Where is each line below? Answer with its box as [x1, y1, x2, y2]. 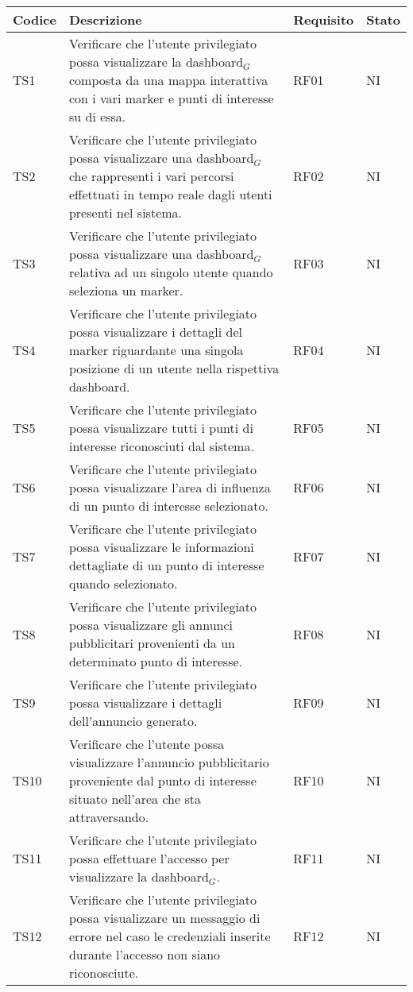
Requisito [293, 10, 354, 29]
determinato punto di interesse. [68, 652, 243, 670]
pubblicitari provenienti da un [68, 634, 235, 652]
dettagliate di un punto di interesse [68, 556, 264, 574]
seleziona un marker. [68, 281, 183, 299]
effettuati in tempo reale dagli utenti [68, 185, 272, 203]
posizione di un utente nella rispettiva [68, 359, 280, 377]
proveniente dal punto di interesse [68, 771, 257, 789]
